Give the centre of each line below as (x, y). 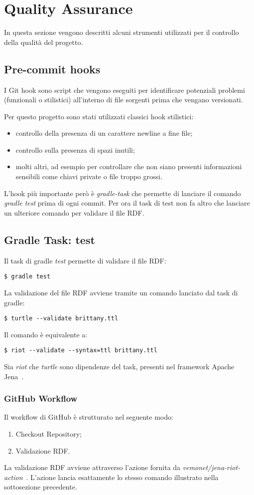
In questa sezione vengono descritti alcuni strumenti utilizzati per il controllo (122, 32)
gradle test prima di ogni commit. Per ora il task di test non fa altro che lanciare (127, 203)
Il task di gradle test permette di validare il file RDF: (85, 260)
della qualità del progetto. (44, 42)
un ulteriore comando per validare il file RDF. (74, 212)
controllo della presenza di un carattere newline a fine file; (104, 133)
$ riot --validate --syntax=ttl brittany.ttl (81, 351)
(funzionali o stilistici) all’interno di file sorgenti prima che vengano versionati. (124, 100)
